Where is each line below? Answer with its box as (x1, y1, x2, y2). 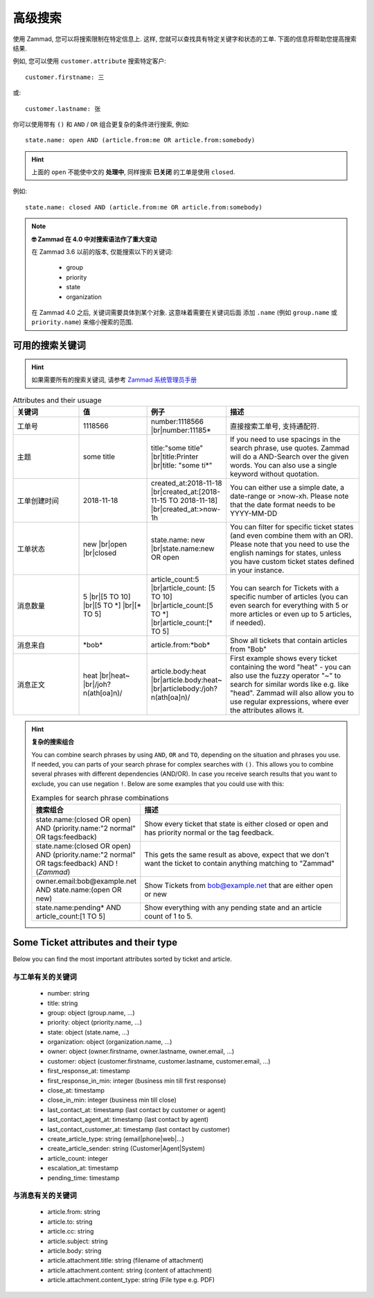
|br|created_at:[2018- (150, 486, 221, 496)
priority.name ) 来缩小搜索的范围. (31, 318, 134, 326)
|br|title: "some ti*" (150, 460, 213, 470)
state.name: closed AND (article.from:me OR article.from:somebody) (25, 203, 262, 211)
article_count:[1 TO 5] (35, 911, 105, 921)
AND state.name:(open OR (35, 885, 122, 894)
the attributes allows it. (229, 705, 304, 715)
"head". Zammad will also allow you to (229, 688, 355, 697)
